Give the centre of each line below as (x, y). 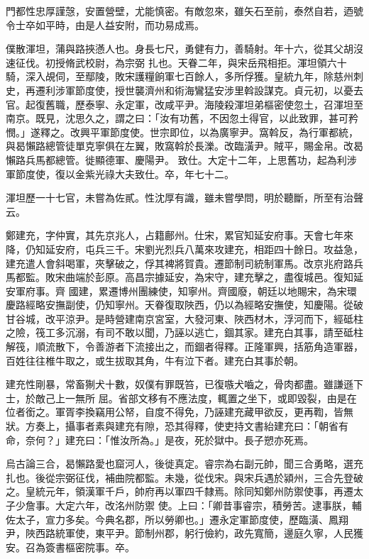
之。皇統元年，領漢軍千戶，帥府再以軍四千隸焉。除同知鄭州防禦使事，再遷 (180, 491)
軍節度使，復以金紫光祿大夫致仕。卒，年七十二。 (120, 173)
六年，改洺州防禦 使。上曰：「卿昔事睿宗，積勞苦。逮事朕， (213, 505)
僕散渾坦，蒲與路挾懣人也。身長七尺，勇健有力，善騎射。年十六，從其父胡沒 (184, 49)
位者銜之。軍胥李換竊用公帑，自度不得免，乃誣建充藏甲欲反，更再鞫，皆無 (180, 412)
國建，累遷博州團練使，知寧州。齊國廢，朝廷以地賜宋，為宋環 (213, 290)
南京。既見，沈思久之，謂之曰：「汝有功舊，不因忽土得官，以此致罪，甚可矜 (182, 118)
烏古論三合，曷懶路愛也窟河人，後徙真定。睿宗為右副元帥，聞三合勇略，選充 (184, 464)
